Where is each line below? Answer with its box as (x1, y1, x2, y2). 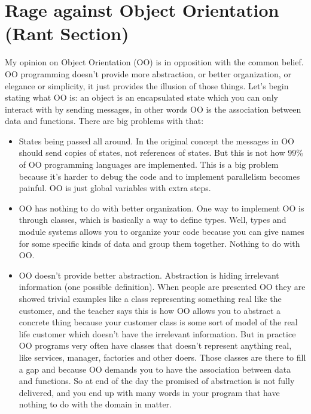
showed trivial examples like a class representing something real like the (19, 292, 282, 304)
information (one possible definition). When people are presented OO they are (19, 280, 306, 293)
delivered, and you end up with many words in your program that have (19, 386, 280, 398)
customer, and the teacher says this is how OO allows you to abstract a (19, 304, 281, 316)
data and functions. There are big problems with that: (5, 114, 204, 127)
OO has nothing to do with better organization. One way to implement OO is (19, 201, 304, 214)
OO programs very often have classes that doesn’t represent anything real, (19, 339, 292, 352)
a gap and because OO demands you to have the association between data (19, 362, 291, 375)
